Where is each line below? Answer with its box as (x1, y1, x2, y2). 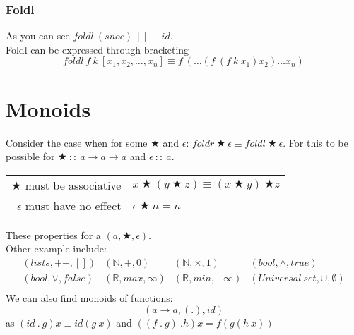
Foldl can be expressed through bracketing (6, 42, 189, 56)
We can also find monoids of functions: (6, 291, 173, 305)
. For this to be (283, 135, 348, 150)
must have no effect (25, 197, 122, 214)
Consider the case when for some (6, 135, 148, 150)
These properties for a (6, 227, 101, 242)
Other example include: (6, 241, 107, 256)
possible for (6, 149, 55, 164)
